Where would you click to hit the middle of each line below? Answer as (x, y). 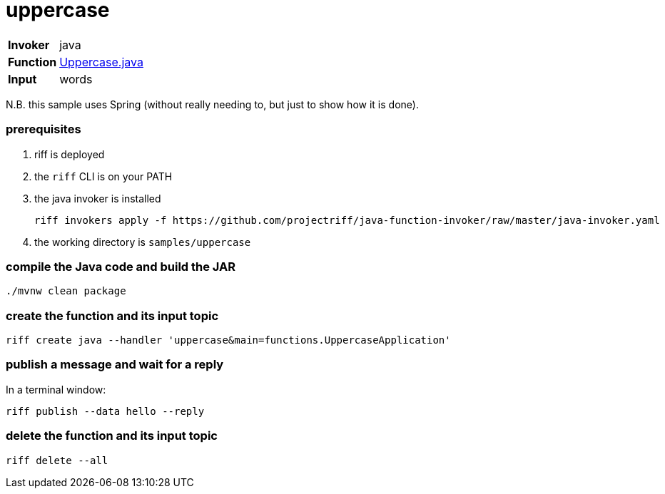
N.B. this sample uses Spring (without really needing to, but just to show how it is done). (212, 104)
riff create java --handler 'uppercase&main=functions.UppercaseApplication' (228, 340)
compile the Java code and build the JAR (121, 266)
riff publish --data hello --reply (105, 411)
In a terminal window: (56, 389)
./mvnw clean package (66, 291)
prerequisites (44, 129)
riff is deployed (70, 154)
